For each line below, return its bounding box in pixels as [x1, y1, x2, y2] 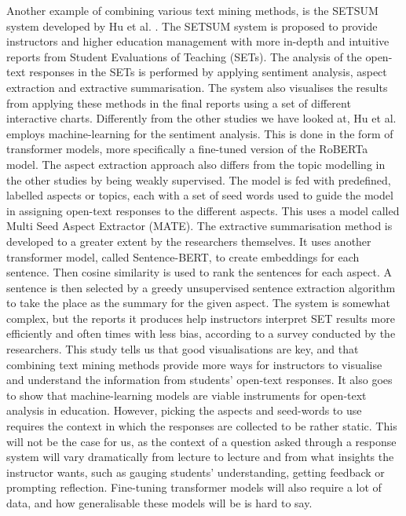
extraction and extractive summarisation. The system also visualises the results [6, 79, 388, 95]
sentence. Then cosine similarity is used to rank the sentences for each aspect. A [6, 264, 393, 280]
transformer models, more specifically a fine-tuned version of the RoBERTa [6, 141, 368, 157]
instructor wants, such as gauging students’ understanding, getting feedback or [6, 463, 385, 480]
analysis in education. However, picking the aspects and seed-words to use [6, 402, 362, 419]
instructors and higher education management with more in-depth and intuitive [6, 33, 390, 49]
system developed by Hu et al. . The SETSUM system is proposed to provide [6, 17, 378, 34]
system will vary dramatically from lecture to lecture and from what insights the [6, 448, 394, 465]
